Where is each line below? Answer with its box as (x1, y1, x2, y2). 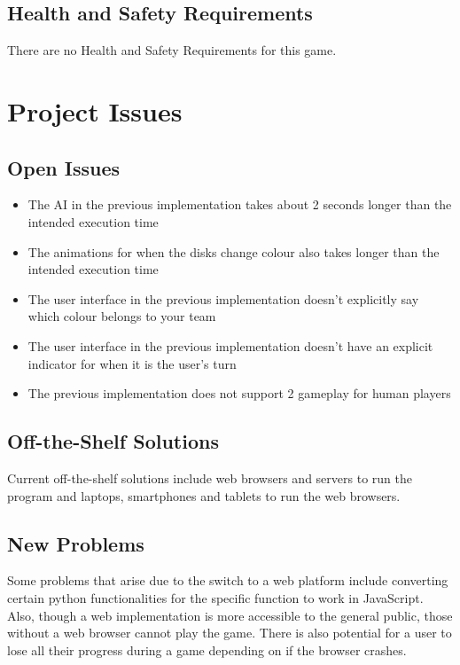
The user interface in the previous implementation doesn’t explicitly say (27, 289, 419, 308)
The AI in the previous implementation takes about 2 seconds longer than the (27, 195, 452, 214)
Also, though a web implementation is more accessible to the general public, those (7, 606, 453, 624)
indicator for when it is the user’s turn (27, 354, 237, 372)
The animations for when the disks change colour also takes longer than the (27, 242, 440, 261)
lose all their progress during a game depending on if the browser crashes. (7, 640, 407, 659)
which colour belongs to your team (27, 307, 216, 325)
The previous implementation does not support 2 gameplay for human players (27, 384, 451, 403)
